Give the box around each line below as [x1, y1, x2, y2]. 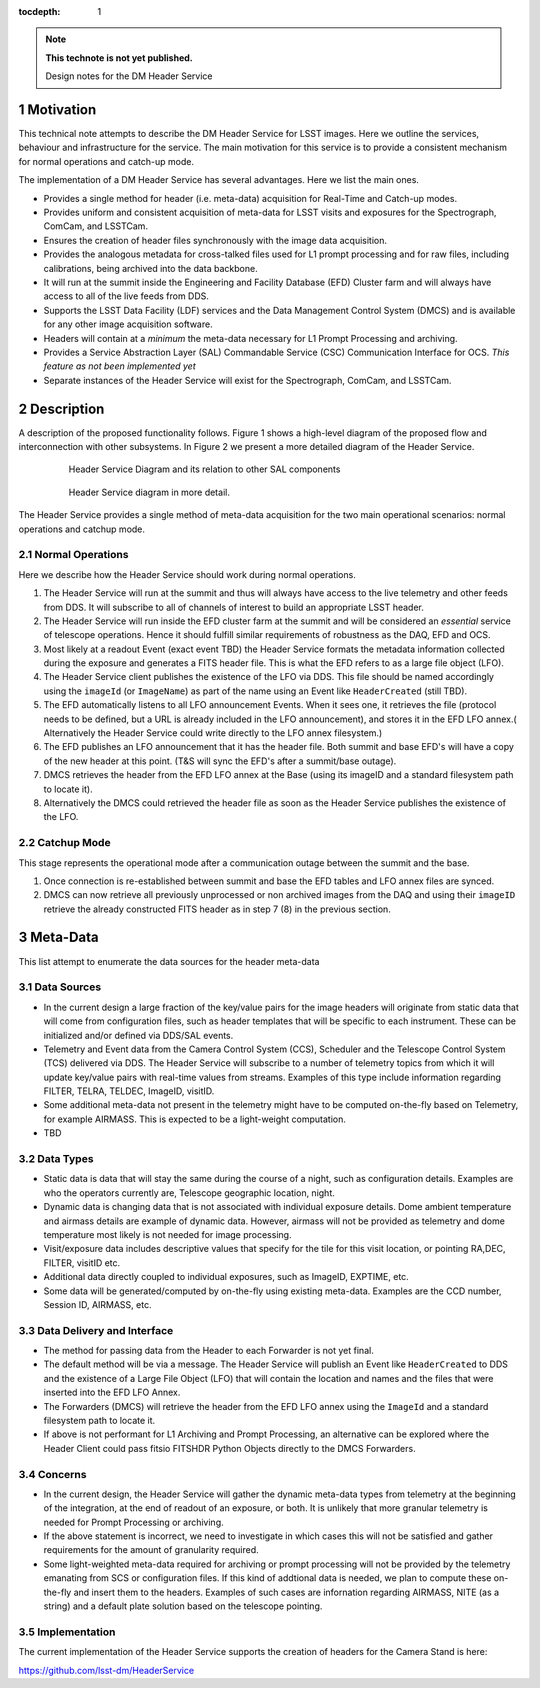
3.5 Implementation [18, 1625, 116, 1639]
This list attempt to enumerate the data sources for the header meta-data [18, 955, 320, 967]
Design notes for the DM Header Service [45, 70, 214, 82]
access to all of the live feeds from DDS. [43, 290, 210, 302]
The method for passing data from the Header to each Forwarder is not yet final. [43, 1345, 374, 1357]
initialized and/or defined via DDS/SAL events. [43, 1029, 234, 1041]
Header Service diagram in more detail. [68, 486, 230, 498]
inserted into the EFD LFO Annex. [43, 1386, 181, 1399]
